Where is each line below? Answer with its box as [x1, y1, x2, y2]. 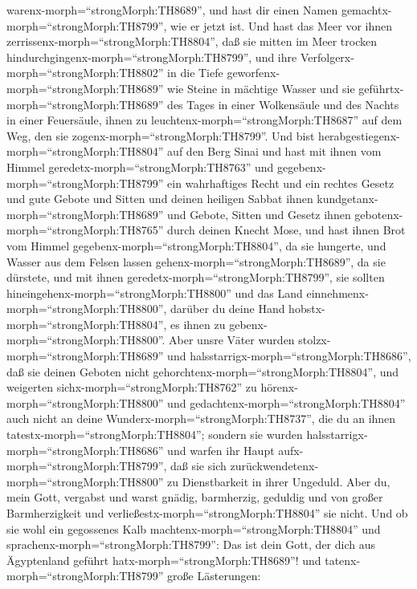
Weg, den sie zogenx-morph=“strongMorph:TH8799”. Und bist [6, 127, 315, 144]
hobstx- [288, 300, 325, 317]
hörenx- [260, 379, 298, 396]
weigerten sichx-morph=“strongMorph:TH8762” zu [6, 379, 257, 396]
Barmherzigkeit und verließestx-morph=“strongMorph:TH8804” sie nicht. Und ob [6, 505, 408, 521]
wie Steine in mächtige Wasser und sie [167, 79, 355, 96]
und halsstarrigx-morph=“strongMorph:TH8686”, [167, 347, 411, 364]
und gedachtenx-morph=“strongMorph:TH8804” [167, 394, 406, 411]
